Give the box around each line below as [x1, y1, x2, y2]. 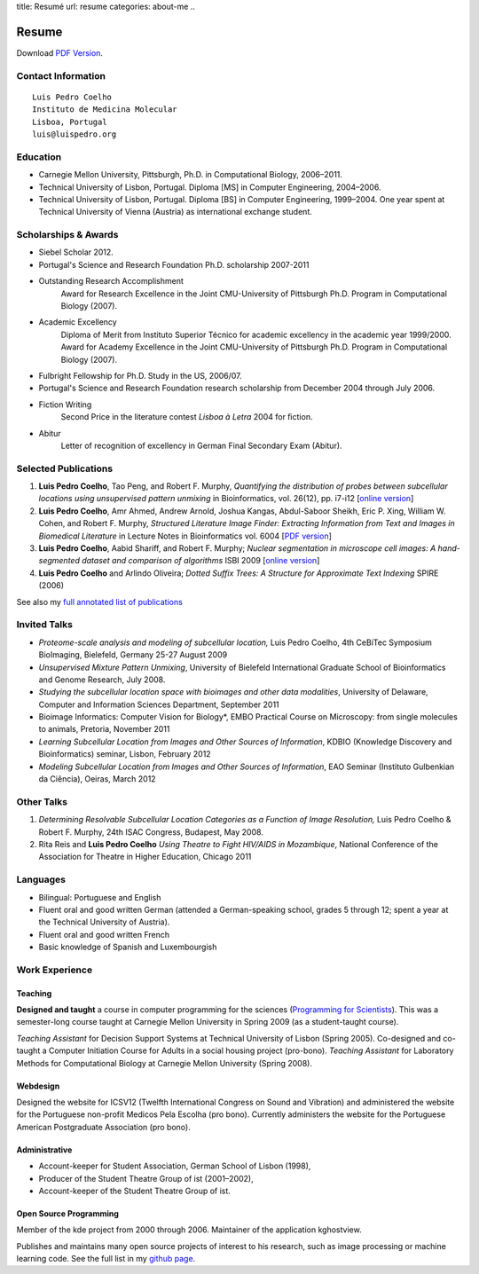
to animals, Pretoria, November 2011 [38, 724, 170, 735]
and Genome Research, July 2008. [38, 674, 166, 685]
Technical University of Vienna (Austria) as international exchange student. [38, 207, 312, 217]
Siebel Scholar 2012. [38, 247, 114, 257]
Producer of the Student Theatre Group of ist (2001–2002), [38, 1173, 254, 1184]
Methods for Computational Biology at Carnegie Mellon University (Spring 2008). [16, 1058, 312, 1068]
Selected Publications [16, 462, 114, 475]
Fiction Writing [38, 399, 92, 410]
